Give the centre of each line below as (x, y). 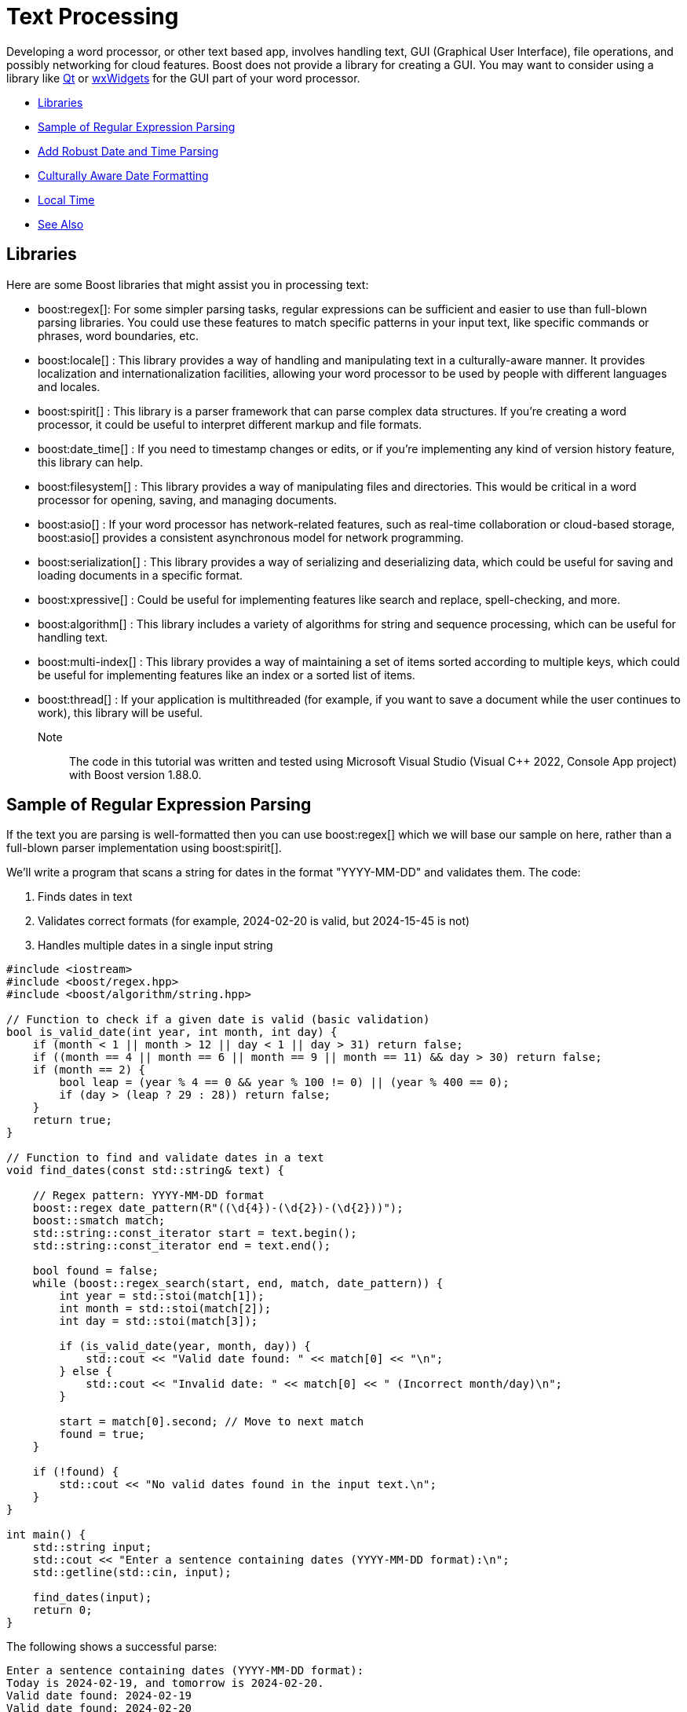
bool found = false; (95, 1271)
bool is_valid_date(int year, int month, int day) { (172, 1032)
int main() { (46, 1535)
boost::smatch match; (99, 1221)
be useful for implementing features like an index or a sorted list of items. (227, 675)
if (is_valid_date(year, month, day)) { (185, 1346)
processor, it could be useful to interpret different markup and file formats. (230, 424)
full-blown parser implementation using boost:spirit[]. (144, 848)
